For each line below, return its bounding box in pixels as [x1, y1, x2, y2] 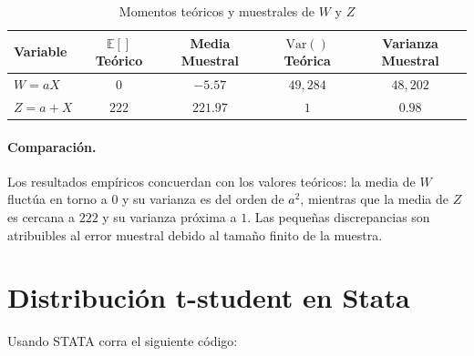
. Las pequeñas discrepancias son [247, 207, 430, 226]
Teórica [283, 51, 331, 70]
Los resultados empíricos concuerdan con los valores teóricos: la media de [7, 171, 416, 190]
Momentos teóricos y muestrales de [118, 2, 315, 20]
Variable [14, 42, 67, 61]
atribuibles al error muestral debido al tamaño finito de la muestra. [7, 225, 383, 244]
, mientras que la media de [300, 189, 449, 209]
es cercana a [7, 207, 75, 226]
